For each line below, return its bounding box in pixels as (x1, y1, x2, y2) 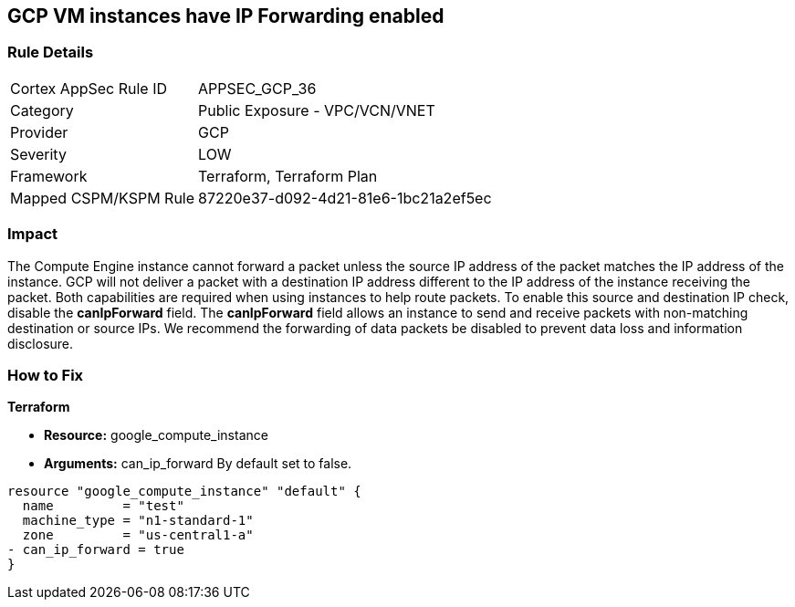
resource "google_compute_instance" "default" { (7, 484, 361, 499)
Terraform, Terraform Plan (198, 166, 378, 185)
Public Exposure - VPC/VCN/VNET (198, 100, 435, 120)
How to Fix (7, 365, 84, 384)
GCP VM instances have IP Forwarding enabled (7, 5, 445, 27)
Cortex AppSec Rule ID (10, 78, 168, 98)
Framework (10, 166, 88, 185)
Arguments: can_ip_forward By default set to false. (44, 455, 352, 472)
